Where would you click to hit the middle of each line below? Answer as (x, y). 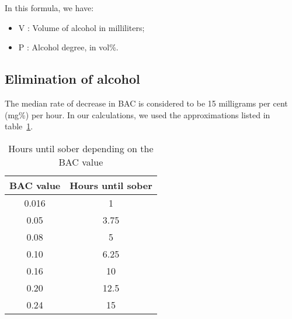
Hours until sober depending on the (81, 148)
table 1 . (19, 126)
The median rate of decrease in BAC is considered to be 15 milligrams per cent (146, 103)
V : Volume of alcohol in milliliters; (81, 27)
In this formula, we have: (49, 8)
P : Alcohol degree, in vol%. (68, 47)
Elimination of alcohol (72, 79)
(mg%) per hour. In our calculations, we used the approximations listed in (138, 114)
